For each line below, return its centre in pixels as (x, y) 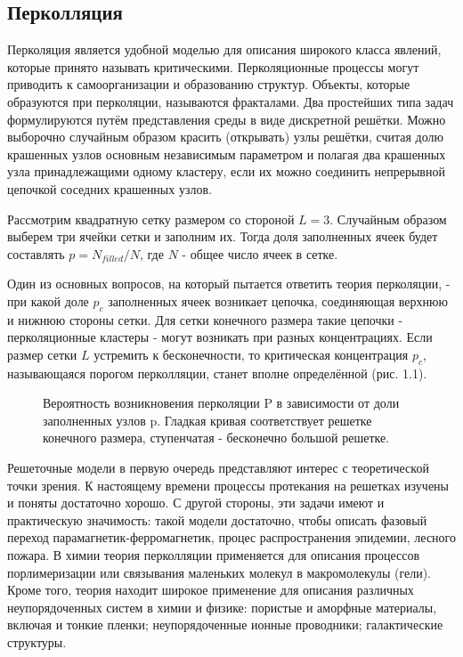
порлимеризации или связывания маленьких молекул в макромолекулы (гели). (219, 572)
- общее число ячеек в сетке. (260, 253)
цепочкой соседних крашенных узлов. (110, 188)
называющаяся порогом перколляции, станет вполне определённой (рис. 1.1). (217, 373)
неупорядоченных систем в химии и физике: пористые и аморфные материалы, (222, 607)
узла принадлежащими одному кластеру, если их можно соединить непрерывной (226, 171)
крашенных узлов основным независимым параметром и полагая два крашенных (227, 154)
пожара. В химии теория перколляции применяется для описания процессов (214, 555)
